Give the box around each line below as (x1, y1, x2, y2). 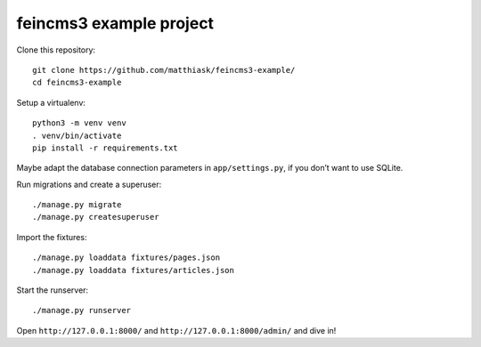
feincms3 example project (16, 13, 214, 33)
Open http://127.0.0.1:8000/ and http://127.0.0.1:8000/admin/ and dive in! (16, 325, 337, 335)
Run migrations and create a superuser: (16, 179, 162, 190)
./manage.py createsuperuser (32, 212, 159, 222)
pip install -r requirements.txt (32, 142, 178, 153)
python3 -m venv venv (32, 118, 126, 128)
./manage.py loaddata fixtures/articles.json (32, 265, 235, 275)
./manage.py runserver (32, 305, 132, 316)
